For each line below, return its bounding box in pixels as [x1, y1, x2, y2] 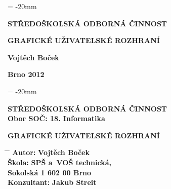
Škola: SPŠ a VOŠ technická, [8, 157, 111, 167]
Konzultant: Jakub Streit [8, 177, 97, 187]
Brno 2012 [8, 69, 45, 80]
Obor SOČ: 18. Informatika [8, 113, 105, 124]
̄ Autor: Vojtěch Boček [8, 147, 90, 158]
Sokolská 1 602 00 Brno [8, 167, 92, 177]
